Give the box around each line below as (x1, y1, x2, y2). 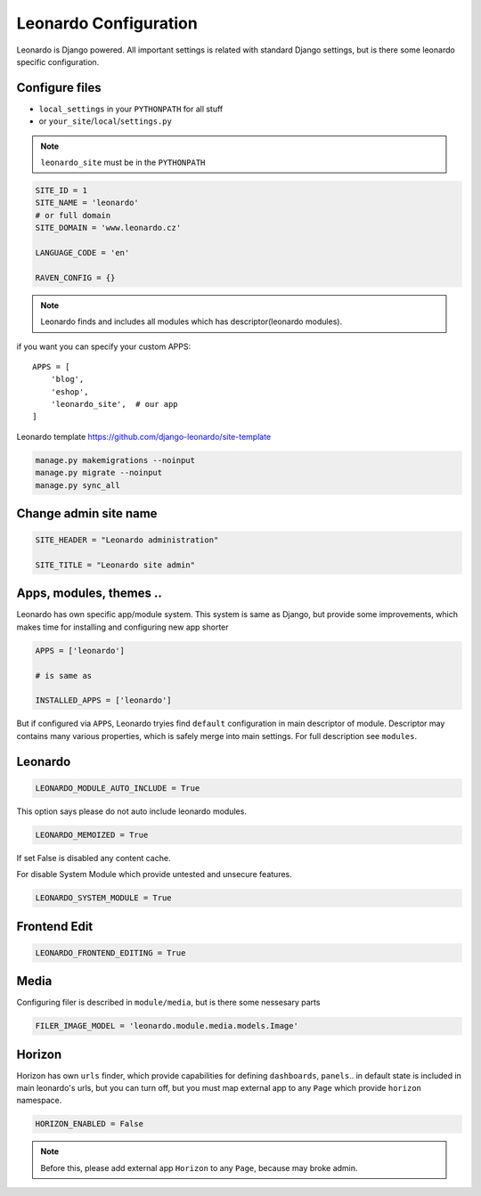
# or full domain (35, 210, 111, 220)
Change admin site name (16, 506, 158, 521)
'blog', (50, 374, 85, 385)
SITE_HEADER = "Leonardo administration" (35, 535, 219, 545)
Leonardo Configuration (16, 13, 198, 33)
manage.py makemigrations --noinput (35, 455, 196, 465)
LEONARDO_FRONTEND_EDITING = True (35, 948, 186, 957)
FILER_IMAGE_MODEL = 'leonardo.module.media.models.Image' (35, 1021, 298, 1031)
